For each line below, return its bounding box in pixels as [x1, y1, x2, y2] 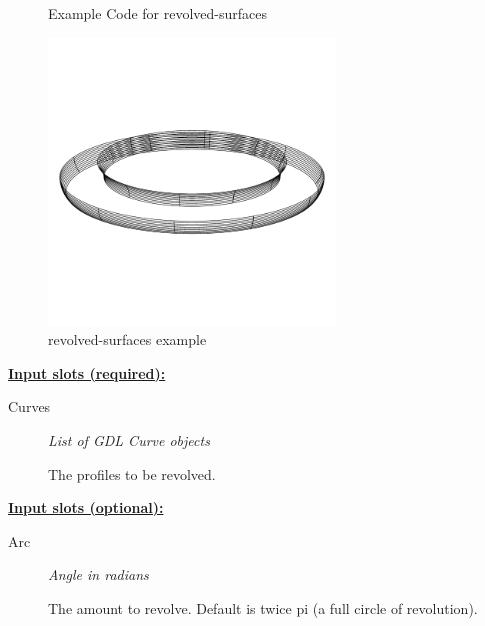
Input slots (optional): [8, 497, 164, 518]
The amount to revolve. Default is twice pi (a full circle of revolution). [48, 597, 478, 618]
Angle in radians [48, 564, 149, 585]
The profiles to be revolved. [48, 463, 216, 484]
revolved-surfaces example [48, 329, 207, 350]
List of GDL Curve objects [48, 429, 210, 450]
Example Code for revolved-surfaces [48, 3, 268, 23]
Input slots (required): [8, 362, 166, 383]
